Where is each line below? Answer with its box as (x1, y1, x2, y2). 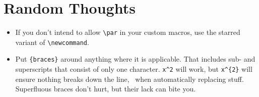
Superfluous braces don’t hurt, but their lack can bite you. (15, 83, 196, 94)
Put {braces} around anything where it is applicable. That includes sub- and (15, 54, 255, 64)
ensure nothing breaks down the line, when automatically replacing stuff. (15, 73, 244, 84)
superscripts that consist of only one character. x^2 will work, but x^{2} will (15, 64, 252, 74)
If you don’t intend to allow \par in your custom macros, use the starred (15, 27, 240, 37)
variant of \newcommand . (15, 36, 89, 47)
